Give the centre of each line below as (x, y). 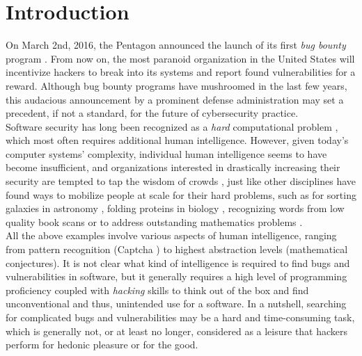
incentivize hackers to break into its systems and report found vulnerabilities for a (181, 72)
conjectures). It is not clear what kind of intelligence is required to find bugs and (178, 262)
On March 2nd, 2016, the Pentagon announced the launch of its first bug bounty (176, 45)
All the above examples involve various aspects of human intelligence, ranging (171, 235)
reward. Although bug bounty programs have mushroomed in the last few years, (176, 85)
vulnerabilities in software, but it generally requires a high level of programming (176, 276)
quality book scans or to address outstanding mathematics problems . (154, 221)
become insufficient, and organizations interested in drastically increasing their (173, 167)
